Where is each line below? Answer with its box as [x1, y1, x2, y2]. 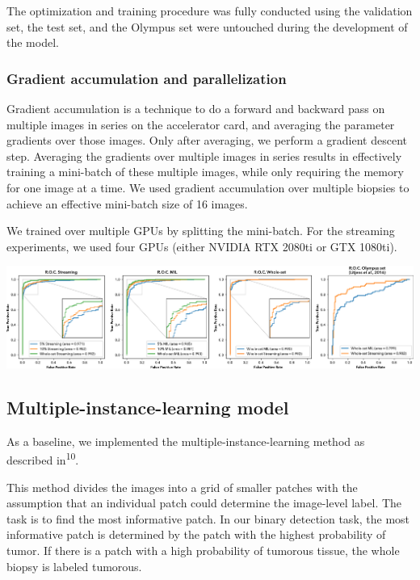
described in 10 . [6, 449, 79, 468]
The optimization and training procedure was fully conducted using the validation [6, 2, 413, 19]
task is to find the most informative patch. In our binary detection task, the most [6, 510, 410, 527]
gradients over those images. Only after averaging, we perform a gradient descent [6, 132, 407, 149]
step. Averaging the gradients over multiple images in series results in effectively [6, 147, 402, 164]
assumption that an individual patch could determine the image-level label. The [6, 494, 402, 511]
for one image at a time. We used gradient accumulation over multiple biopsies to [6, 179, 409, 195]
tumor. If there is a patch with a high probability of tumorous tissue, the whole [6, 541, 400, 558]
